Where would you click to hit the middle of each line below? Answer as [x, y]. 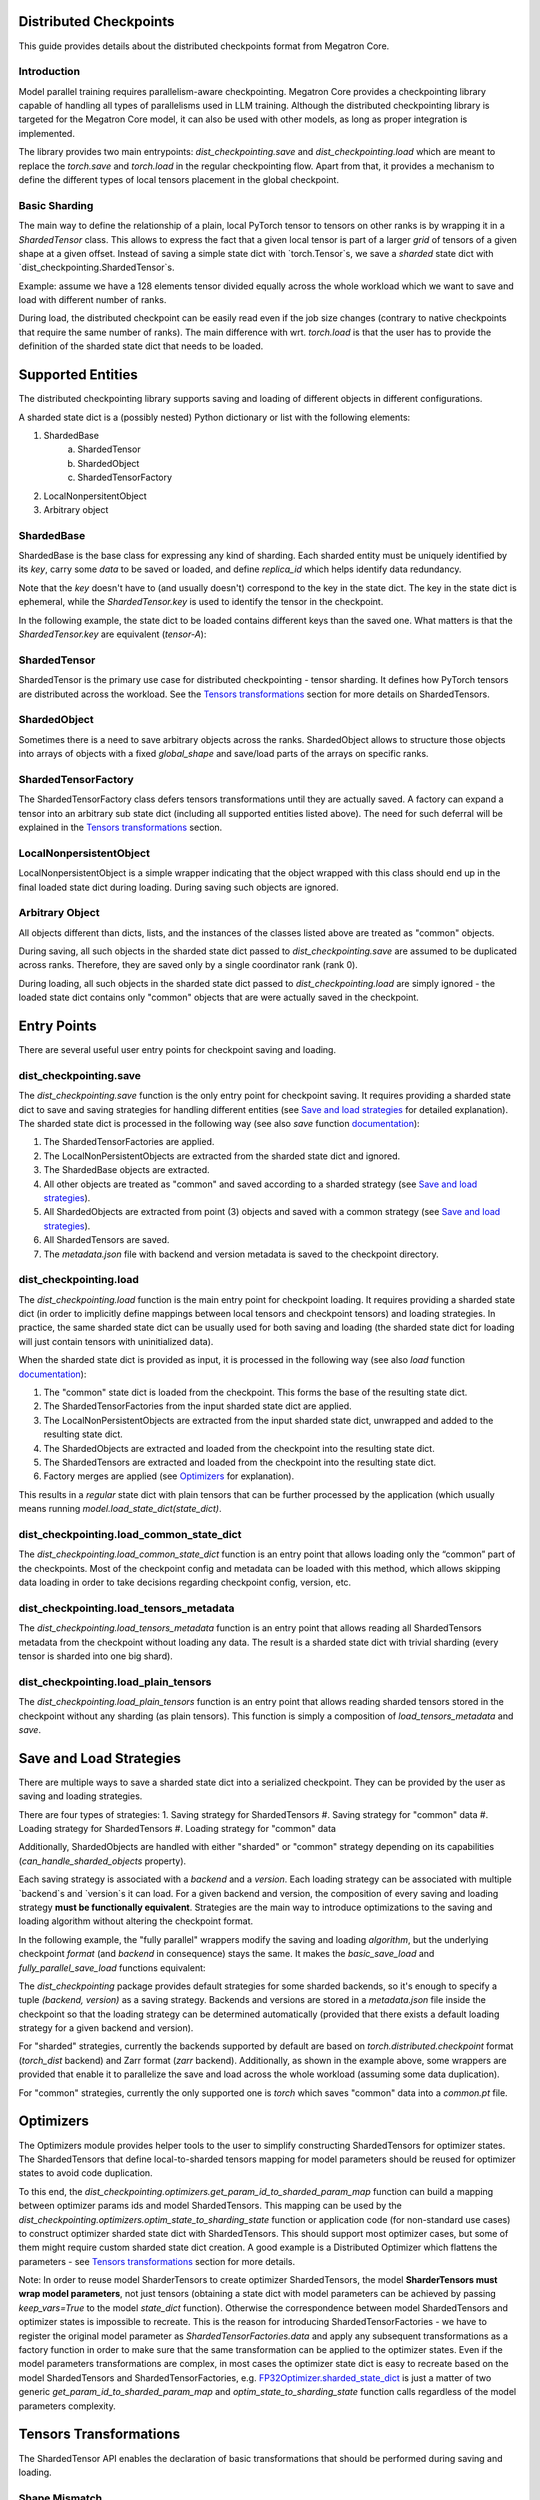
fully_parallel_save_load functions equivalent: [112, 1967]
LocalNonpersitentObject [95, 496]
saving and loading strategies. [80, 1796]
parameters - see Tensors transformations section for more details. [156, 2261]
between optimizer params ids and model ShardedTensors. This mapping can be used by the [210, 2206]
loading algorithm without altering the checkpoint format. [136, 1921]
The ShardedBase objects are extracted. [126, 1170]
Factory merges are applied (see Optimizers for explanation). [169, 1476]
